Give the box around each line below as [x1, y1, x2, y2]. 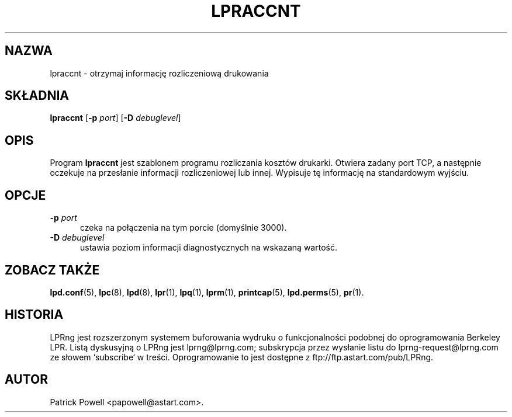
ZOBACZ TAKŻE [5, 262, 100, 277]
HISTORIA [5, 307, 64, 322]
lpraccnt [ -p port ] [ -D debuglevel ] [50, 113, 181, 123]
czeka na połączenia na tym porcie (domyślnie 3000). [80, 223, 287, 233]
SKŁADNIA [5, 88, 69, 103]
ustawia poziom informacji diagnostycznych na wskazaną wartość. [80, 242, 337, 253]
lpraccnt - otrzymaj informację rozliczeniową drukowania [50, 68, 269, 78]
